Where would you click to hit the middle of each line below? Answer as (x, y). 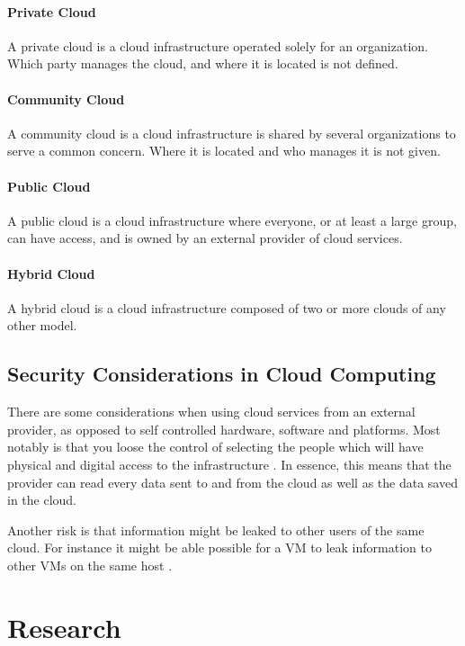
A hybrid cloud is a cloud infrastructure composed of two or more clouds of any (227, 307)
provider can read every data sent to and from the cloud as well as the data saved (232, 482)
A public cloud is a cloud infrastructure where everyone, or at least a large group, (232, 220)
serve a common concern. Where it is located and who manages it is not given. (224, 151)
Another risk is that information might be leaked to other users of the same (216, 529)
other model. (42, 325)
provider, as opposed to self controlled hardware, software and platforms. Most (224, 429)
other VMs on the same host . (90, 565)
